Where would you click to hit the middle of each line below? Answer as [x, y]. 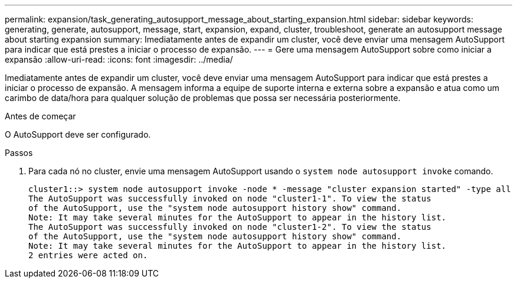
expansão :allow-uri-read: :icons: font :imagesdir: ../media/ [119, 59]
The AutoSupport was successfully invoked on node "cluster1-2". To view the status [230, 227]
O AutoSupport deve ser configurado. [78, 134]
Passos [19, 153]
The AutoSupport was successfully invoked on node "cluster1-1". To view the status [230, 199]
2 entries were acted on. [88, 255]
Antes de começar [40, 116]
